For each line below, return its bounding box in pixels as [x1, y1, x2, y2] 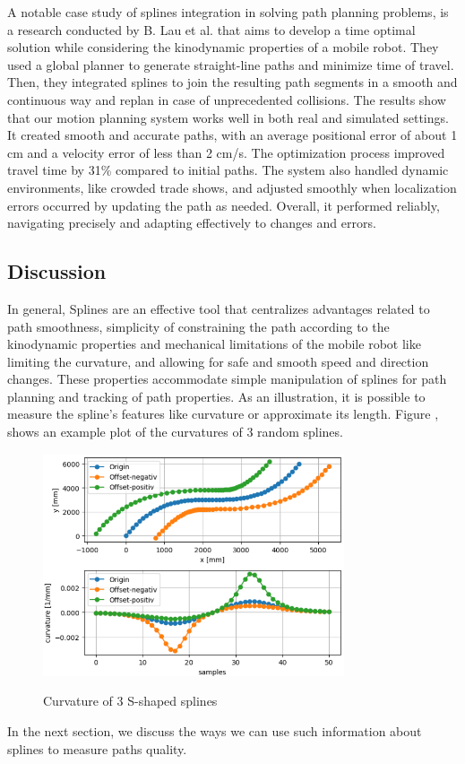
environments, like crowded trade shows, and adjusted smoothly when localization [7, 178, 457, 196]
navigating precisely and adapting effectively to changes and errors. [7, 213, 376, 232]
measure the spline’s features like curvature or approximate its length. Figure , [7, 404, 439, 423]
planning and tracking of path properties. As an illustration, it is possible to [7, 386, 426, 405]
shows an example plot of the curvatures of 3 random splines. [7, 422, 343, 441]
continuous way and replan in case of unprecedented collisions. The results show [7, 90, 446, 109]
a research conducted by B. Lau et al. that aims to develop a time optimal [7, 20, 416, 39]
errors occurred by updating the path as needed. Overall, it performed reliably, [7, 195, 440, 214]
